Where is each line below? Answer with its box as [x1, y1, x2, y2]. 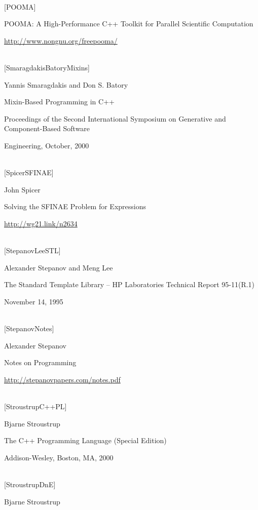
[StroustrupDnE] [4, 479, 56, 489]
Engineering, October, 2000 [4, 140, 89, 150]
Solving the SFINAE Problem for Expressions [4, 201, 146, 212]
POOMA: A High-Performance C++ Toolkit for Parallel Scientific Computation [4, 18, 253, 29]
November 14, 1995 [4, 296, 63, 306]
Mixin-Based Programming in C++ [4, 96, 115, 107]
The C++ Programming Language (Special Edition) [4, 435, 167, 446]
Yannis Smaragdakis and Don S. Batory [4, 79, 128, 90]
